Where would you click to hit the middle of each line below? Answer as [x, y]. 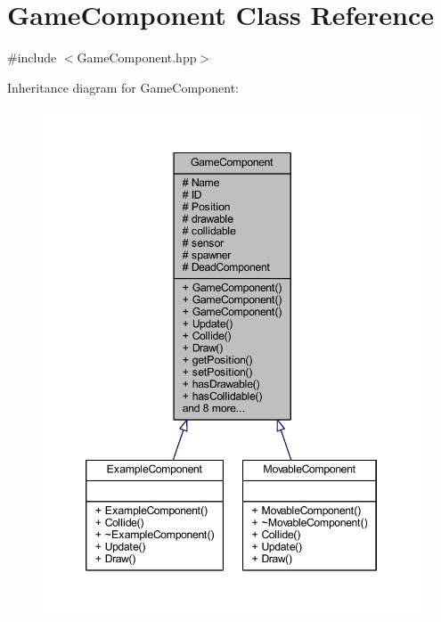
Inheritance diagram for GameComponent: [123, 87]
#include [32, 57]
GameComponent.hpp [137, 57]
